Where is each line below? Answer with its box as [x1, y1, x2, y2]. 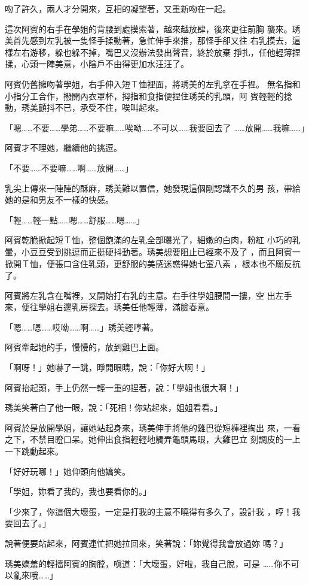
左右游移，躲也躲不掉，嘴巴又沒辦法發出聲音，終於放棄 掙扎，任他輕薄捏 [13, 46, 301, 58]
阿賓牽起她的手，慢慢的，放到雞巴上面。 [5, 341, 164, 353]
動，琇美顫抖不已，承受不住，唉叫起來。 [5, 101, 164, 114]
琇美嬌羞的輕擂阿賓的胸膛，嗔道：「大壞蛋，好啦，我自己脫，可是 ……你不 [5, 557, 291, 569]
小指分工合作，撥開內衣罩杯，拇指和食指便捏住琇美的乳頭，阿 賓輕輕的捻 [5, 89, 292, 102]
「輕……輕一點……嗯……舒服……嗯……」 [5, 213, 145, 226]
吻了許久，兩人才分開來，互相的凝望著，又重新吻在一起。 [5, 2, 231, 14]
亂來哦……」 [13, 569, 58, 581]
